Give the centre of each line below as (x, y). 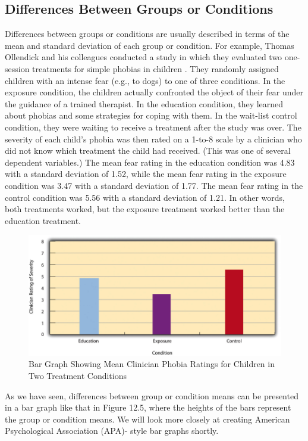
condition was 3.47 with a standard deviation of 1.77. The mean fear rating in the (154, 185)
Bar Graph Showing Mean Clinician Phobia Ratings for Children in (152, 364)
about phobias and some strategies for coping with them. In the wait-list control (151, 115)
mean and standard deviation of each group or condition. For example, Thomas (150, 45)
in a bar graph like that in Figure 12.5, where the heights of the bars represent (148, 407)
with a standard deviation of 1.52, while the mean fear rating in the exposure (146, 174)
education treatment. (43, 220)
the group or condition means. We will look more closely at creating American (147, 419)
